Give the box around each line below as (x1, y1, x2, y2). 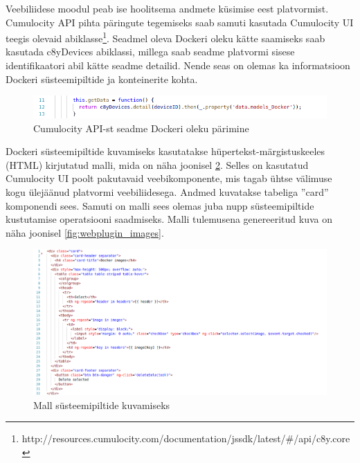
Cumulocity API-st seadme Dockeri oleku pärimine (33, 120, 249, 135)
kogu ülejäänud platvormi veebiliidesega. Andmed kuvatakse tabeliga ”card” (6, 184, 329, 199)
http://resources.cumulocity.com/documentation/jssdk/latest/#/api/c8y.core (21, 431, 350, 446)
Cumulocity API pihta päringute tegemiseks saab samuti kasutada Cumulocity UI (6, 15, 354, 29)
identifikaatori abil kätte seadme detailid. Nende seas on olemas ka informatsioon (6, 58, 350, 73)
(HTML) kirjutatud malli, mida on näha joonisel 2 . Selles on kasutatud (6, 157, 309, 172)
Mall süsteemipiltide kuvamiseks (33, 397, 170, 412)
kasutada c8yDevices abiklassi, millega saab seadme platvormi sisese (6, 44, 295, 59)
